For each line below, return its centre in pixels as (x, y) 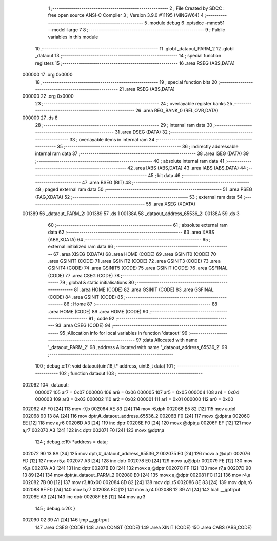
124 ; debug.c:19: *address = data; (72, 442)
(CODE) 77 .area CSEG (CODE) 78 (84, 275)
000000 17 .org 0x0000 (47, 75)
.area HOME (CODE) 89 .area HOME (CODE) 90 (98, 311)
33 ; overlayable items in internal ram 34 (112, 139)
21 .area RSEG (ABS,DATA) (147, 89)
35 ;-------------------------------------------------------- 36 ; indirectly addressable (148, 147)
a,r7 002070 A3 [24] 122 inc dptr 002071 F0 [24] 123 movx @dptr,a (93, 430)
